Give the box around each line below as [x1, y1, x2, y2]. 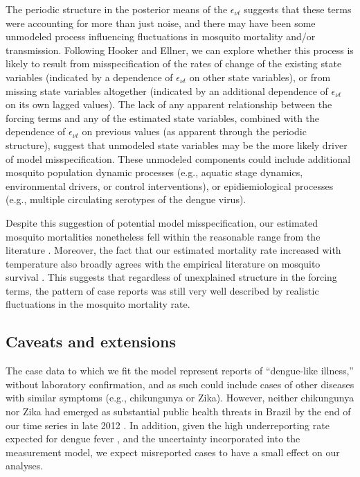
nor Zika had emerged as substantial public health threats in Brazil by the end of [6, 404, 351, 419]
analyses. [6, 458, 44, 473]
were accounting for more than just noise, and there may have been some [6, 15, 316, 30]
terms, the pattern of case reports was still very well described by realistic [6, 283, 319, 297]
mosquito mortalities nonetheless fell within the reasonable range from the [6, 229, 321, 243]
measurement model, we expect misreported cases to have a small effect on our [6, 444, 340, 459]
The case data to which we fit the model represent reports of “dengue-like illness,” [6, 363, 354, 378]
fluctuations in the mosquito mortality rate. [6, 297, 190, 311]
